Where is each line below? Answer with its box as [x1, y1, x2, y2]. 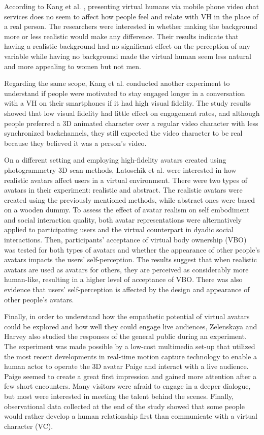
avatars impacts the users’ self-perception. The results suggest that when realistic [4, 254, 257, 265]
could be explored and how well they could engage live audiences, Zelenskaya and [4, 321, 257, 331]
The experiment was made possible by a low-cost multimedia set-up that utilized [4, 341, 255, 351]
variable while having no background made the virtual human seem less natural [4, 50, 251, 61]
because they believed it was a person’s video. [4, 137, 147, 148]
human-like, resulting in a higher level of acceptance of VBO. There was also [4, 274, 243, 285]
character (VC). [4, 420, 53, 431]
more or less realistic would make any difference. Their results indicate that [4, 30, 239, 41]
